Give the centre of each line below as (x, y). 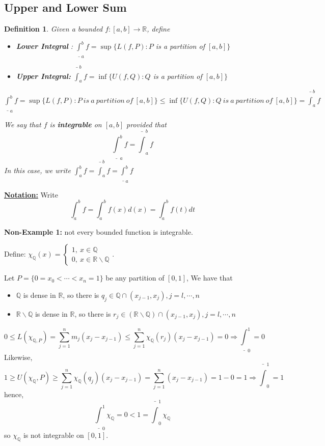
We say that (23, 124)
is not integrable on (53, 435)
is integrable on (76, 124)
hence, (14, 394)
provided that (146, 124)
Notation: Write (31, 194)
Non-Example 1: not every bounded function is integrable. (99, 231)
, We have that (210, 278)
